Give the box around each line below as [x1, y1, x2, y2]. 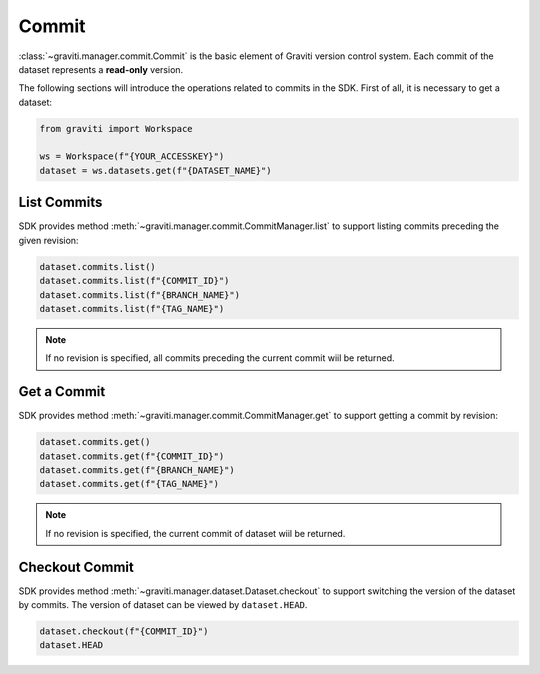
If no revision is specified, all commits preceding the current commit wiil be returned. [45, 352, 395, 364]
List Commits [18, 194, 103, 211]
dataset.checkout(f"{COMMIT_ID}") [39, 626, 209, 637]
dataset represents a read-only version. [18, 63, 184, 75]
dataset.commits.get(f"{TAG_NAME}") [39, 478, 220, 490]
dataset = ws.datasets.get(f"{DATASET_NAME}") [39, 165, 272, 176]
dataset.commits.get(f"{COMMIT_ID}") [39, 450, 225, 462]
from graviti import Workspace [39, 123, 194, 134]
